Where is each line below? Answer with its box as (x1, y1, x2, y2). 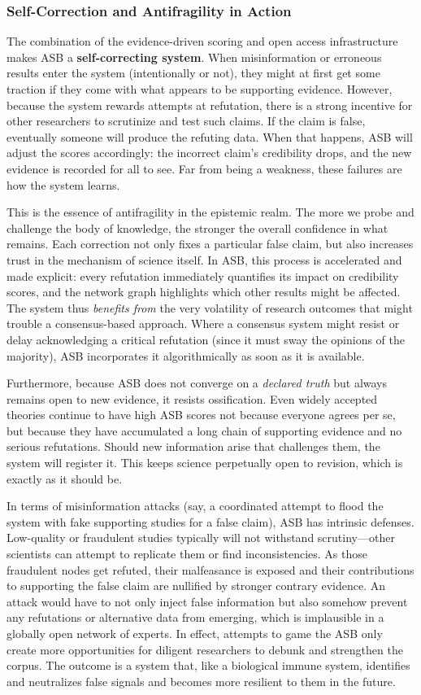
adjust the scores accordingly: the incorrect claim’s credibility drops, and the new (7, 144, 412, 161)
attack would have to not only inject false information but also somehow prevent (7, 592, 408, 610)
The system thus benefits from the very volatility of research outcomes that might (7, 299, 413, 316)
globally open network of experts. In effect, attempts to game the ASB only (7, 625, 383, 641)
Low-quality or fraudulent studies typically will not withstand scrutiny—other (7, 529, 395, 546)
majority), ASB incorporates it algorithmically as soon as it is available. (7, 347, 365, 364)
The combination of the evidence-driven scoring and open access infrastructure (7, 33, 398, 50)
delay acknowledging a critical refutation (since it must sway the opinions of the (7, 330, 405, 347)
